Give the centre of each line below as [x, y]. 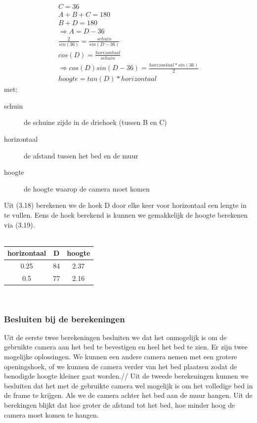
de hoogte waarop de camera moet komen [87, 188]
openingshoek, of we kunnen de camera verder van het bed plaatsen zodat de [121, 366]
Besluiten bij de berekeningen [64, 319]
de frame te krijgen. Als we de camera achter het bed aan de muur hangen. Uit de [128, 395]
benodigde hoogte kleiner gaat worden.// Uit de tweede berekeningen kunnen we [126, 376]
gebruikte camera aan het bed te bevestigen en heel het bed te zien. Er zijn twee [126, 347]
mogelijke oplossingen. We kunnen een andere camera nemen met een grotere [121, 356]
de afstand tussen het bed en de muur [81, 155]
